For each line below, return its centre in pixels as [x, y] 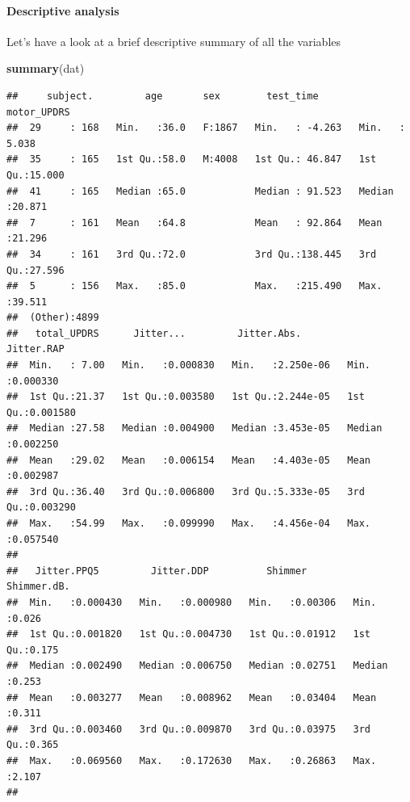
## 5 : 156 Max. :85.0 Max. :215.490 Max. [195, 286]
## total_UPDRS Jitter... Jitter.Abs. [154, 333]
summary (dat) [46, 68]
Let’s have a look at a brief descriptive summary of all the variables [174, 41]
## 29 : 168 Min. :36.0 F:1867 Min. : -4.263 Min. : [206, 128]
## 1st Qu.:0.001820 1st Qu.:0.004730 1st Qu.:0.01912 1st [189, 634]
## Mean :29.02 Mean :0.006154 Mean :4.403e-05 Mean [189, 460]
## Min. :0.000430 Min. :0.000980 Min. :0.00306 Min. [192, 602]
